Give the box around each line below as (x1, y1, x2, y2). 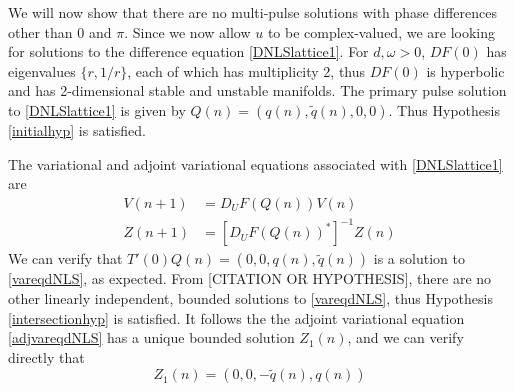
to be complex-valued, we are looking (267, 21, 496, 42)
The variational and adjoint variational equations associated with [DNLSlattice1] (8, 153, 503, 174)
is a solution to (373, 248, 465, 269)
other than (8, 21, 73, 42)
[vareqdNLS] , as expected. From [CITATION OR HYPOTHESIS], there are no (8, 268, 492, 289)
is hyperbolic (426, 60, 505, 81)
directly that (8, 346, 85, 367)
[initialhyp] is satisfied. (8, 119, 146, 140)
